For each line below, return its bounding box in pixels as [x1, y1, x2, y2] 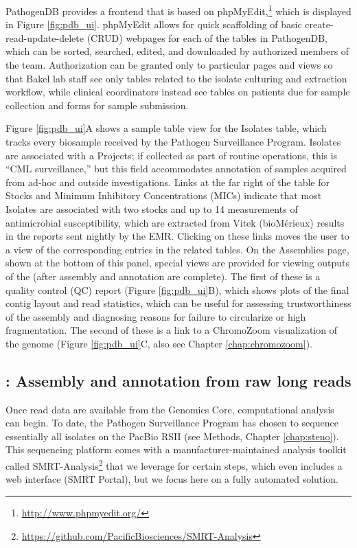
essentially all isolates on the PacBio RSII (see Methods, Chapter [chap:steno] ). [5, 429, 339, 443]
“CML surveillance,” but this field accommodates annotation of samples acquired [5, 161, 347, 176]
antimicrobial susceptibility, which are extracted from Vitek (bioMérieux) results [5, 215, 345, 229]
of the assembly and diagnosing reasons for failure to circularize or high [5, 309, 306, 323]
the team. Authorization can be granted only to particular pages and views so [5, 58, 333, 72]
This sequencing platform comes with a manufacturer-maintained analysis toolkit [5, 442, 347, 457]
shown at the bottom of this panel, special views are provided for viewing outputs [5, 255, 350, 270]
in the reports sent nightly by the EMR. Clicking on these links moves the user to [5, 229, 349, 243]
